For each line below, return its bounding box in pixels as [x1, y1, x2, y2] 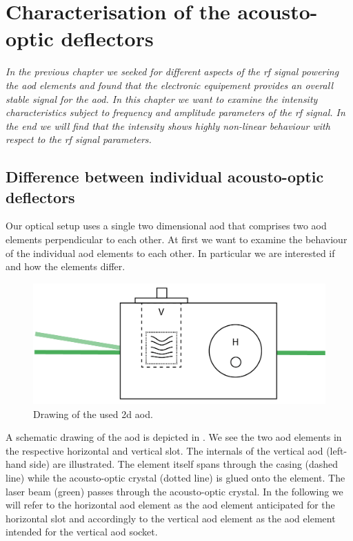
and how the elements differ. [6, 259, 125, 274]
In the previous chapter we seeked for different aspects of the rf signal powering [6, 64, 339, 79]
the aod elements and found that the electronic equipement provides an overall [6, 77, 334, 92]
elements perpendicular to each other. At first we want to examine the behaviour [6, 232, 347, 247]
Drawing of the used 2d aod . [33, 406, 153, 421]
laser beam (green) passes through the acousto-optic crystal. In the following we [6, 484, 343, 498]
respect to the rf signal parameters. [6, 132, 152, 146]
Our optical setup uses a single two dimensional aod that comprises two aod [6, 218, 327, 233]
